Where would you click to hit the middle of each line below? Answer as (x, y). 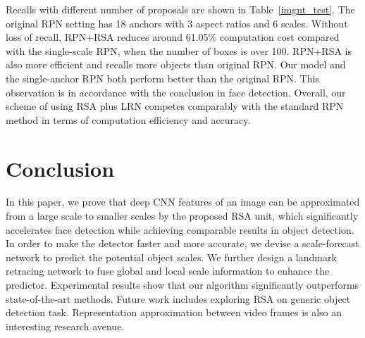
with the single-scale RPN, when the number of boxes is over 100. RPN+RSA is (179, 50)
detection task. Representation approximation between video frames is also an (174, 312)
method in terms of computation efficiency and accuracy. (128, 119)
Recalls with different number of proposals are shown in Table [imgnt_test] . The (180, 9)
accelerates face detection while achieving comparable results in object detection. (180, 229)
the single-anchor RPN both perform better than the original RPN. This (162, 78)
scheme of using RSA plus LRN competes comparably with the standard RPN (175, 106)
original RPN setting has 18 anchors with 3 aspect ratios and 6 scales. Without (177, 23)
